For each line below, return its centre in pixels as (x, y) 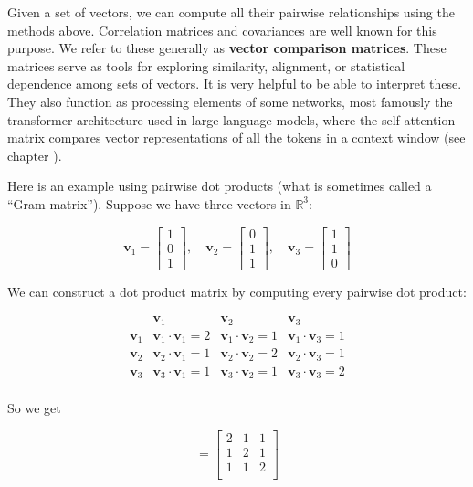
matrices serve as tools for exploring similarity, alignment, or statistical (206, 65)
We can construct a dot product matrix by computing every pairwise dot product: (237, 291)
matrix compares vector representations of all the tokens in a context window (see (236, 138)
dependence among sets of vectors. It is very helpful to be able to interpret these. (235, 84)
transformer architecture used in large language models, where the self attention (231, 119)
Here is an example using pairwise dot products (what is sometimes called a (220, 186)
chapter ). (35, 155)
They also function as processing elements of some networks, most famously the (230, 101)
